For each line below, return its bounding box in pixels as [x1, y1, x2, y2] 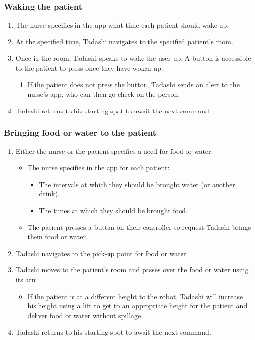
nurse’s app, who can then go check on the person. [27, 89, 180, 99]
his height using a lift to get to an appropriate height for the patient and [27, 301, 248, 311]
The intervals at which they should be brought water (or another [39, 179, 235, 189]
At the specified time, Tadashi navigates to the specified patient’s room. [15, 36, 233, 46]
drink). [39, 189, 60, 199]
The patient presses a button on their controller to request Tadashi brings [27, 222, 251, 232]
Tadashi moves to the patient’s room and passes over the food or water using [15, 264, 249, 275]
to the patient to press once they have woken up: [15, 63, 163, 73]
